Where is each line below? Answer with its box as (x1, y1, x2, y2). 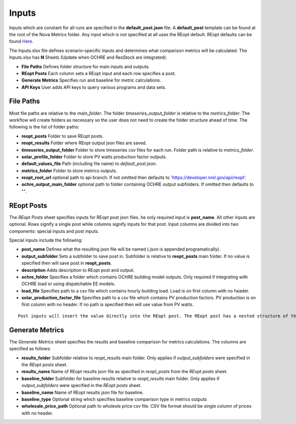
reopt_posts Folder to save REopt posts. (21, 133, 104, 139)
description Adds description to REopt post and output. (21, 267, 135, 273)
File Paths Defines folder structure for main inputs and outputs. (21, 63, 150, 69)
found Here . (9, 39, 34, 44)
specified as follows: (9, 346, 51, 352)
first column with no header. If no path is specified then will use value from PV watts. (21, 301, 194, 307)
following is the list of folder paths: (9, 124, 79, 130)
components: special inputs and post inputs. (9, 228, 100, 234)
